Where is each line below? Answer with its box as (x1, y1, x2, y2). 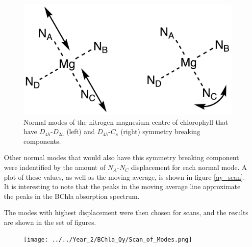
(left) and (66, 126, 95, 137)
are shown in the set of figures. (4, 217, 96, 227)
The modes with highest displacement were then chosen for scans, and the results (4, 207, 249, 218)
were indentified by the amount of (4, 162, 105, 172)
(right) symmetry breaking (120, 126, 201, 137)
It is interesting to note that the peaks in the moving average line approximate (4, 181, 241, 192)
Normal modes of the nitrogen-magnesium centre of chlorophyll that (24, 116, 228, 127)
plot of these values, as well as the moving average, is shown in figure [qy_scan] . (4, 171, 245, 182)
